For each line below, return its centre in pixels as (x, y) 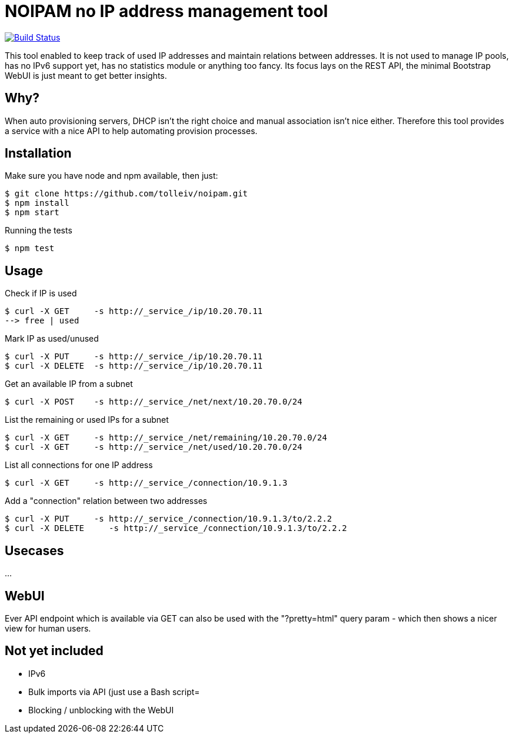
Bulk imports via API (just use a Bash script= (114, 692)
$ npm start (32, 213)
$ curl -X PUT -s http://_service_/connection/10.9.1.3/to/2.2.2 (169, 519)
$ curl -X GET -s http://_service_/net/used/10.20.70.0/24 (154, 447)
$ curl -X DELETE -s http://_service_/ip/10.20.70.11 (134, 366)
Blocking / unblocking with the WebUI (101, 710)
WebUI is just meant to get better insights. (86, 75)
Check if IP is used (41, 293)
